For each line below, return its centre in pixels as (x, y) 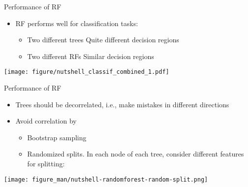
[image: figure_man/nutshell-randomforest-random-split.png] (106, 179)
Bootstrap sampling (57, 137)
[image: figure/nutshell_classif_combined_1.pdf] (87, 72)
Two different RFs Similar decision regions (91, 56)
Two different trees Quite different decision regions (103, 40)
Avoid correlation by (46, 121)
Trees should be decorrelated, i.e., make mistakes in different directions (122, 104)
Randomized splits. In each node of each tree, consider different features (136, 154)
